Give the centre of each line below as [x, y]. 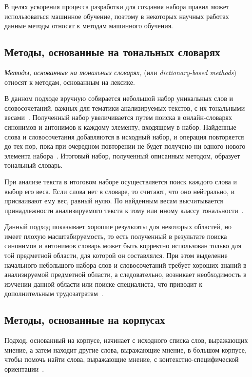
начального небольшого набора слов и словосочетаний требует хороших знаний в [126, 265]
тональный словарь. [34, 165]
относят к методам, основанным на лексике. [70, 82]
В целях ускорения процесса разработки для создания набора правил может [117, 6]
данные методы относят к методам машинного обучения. [89, 26]
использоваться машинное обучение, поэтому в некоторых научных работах [117, 16]
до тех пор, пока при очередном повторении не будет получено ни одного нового [125, 146]
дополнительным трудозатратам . [54, 293]
